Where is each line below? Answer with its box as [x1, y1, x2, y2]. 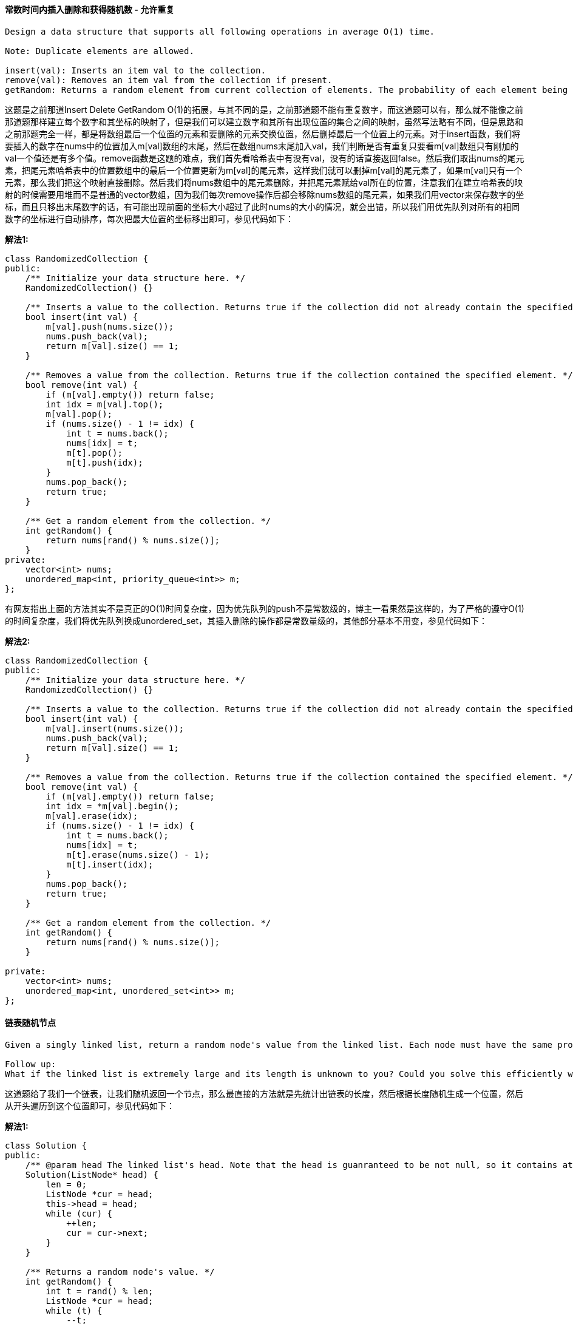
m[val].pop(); [46, 409, 113, 419]
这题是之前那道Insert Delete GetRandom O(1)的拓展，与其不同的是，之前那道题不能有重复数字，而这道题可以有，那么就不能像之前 [5, 104, 523, 115]
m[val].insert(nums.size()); [46, 723, 185, 733]
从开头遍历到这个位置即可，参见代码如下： [5, 1100, 175, 1111]
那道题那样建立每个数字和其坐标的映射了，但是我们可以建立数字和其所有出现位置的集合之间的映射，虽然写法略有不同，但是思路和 [5, 116, 523, 127]
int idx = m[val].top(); [46, 399, 164, 409]
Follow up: [5, 1059, 56, 1069]
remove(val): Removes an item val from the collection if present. [5, 75, 333, 85]
